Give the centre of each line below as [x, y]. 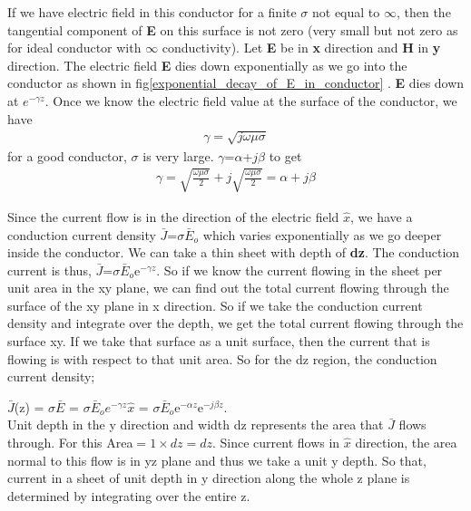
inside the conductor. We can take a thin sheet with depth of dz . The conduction [234, 252]
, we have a [382, 216]
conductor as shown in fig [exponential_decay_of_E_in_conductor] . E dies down [236, 83]
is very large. [178, 155]
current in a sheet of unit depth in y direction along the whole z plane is [209, 478]
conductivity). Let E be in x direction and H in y [301, 48]
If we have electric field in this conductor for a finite [152, 12]
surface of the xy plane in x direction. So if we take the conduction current [215, 305]
